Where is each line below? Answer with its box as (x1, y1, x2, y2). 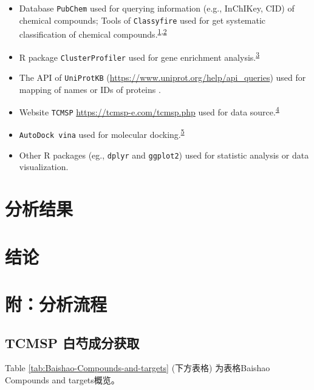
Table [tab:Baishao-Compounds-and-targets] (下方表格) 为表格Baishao (5, 361, 270, 374)
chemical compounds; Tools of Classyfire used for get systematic (19, 13, 266, 26)
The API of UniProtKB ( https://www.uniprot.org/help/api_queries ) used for (19, 70, 306, 83)
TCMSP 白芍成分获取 (5, 333, 140, 352)
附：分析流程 (5, 291, 108, 316)
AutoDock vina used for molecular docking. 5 (19, 126, 185, 141)
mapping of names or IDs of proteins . (19, 83, 161, 95)
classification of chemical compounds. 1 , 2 (19, 26, 167, 40)
